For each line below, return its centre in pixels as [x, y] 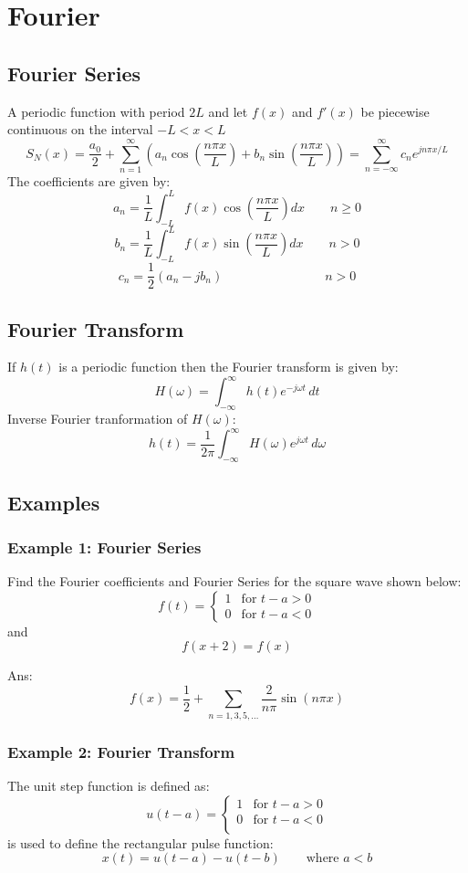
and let [228, 111]
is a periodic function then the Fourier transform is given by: [229, 367]
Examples [54, 502]
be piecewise [395, 111]
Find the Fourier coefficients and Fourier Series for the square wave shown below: [234, 581]
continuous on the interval [80, 129]
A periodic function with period [96, 111]
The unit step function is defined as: [109, 785]
